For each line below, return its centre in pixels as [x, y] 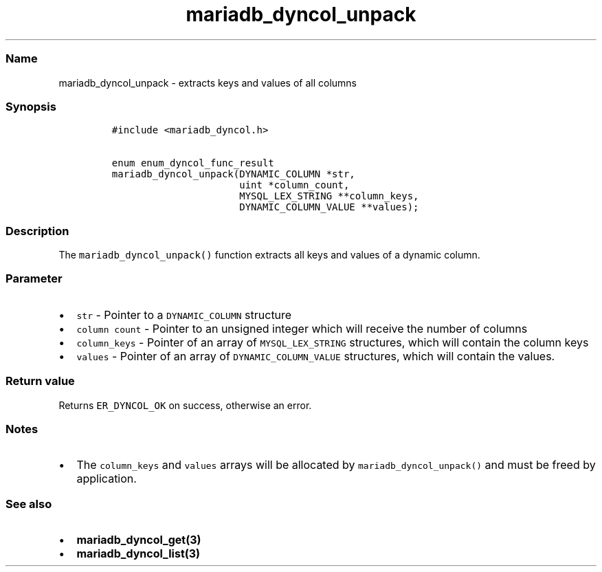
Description [37, 231]
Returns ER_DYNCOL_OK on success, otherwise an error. [185, 405]
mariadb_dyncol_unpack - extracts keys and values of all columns [208, 82]
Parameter [34, 279]
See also [29, 504]
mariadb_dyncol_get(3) [139, 540]
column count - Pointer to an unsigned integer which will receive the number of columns [302, 328]
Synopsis [31, 106]
